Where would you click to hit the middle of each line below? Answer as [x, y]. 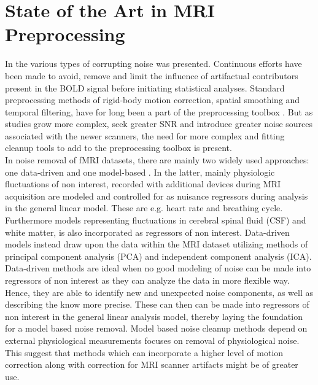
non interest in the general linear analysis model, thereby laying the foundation [154, 316]
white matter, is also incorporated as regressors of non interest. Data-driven [147, 232]
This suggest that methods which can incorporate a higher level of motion [144, 352]
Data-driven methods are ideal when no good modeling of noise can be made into [158, 268]
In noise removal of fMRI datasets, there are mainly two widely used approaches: [157, 160]
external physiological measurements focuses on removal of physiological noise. [152, 340]
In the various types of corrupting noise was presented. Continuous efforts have [153, 64]
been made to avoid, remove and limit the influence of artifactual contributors [152, 75]
